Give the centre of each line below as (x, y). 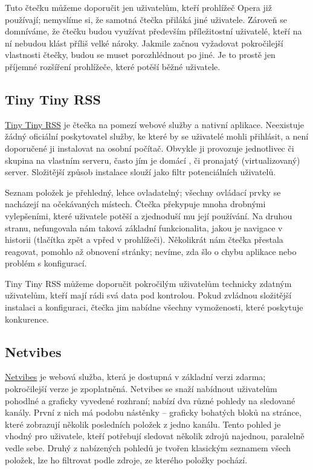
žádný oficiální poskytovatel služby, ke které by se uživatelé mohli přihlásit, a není (157, 136)
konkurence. (27, 319)
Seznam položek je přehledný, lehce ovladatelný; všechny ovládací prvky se (143, 192)
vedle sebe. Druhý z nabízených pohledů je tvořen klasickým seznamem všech (148, 448)
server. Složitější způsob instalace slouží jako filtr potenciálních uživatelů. (140, 172)
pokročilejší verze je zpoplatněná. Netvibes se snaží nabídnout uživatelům (141, 389)
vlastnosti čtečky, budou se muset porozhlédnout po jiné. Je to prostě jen (140, 55)
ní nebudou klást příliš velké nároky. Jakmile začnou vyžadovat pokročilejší (144, 43)
